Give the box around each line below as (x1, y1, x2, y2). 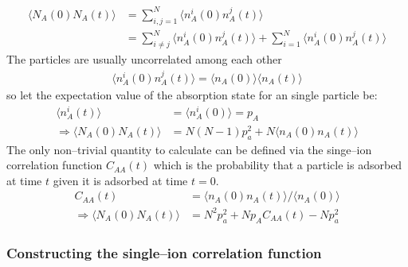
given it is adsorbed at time (53, 172, 188, 188)
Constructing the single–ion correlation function (6, 242, 322, 262)
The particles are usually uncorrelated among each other (6, 51, 282, 68)
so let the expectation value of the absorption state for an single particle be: (6, 87, 378, 103)
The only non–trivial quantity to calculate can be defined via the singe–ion (6, 141, 372, 157)
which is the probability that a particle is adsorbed (153, 157, 402, 173)
